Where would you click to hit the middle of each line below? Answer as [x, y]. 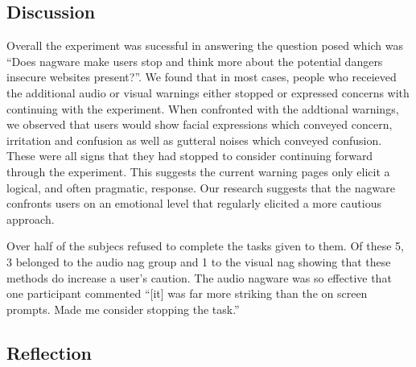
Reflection [49, 352]
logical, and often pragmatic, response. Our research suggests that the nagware [201, 187]
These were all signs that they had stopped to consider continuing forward [190, 156]
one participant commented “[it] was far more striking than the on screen [187, 293]
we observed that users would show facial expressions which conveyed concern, [200, 124]
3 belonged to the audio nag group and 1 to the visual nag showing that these [199, 261]
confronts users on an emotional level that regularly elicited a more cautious [194, 203]
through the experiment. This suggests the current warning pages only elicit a [198, 171]
